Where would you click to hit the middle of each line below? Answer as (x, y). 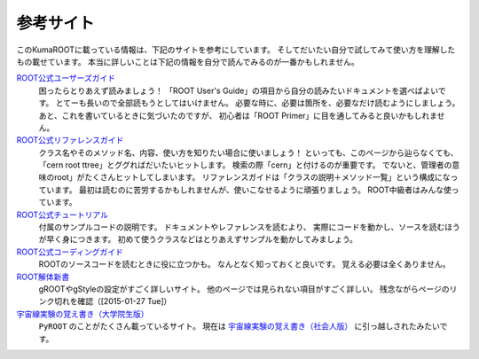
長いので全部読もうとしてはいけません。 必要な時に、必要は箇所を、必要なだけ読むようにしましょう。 (273, 103)
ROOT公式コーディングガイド (70, 252)
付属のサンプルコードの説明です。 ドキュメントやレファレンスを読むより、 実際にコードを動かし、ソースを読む (242, 227)
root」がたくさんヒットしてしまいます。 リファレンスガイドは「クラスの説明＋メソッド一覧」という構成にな (252, 177)
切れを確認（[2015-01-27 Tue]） (113, 301)
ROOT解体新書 (43, 277)
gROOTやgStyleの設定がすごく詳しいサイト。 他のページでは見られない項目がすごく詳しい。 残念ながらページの (244, 289)
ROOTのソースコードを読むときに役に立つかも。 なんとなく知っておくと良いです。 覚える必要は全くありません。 (245, 264)
